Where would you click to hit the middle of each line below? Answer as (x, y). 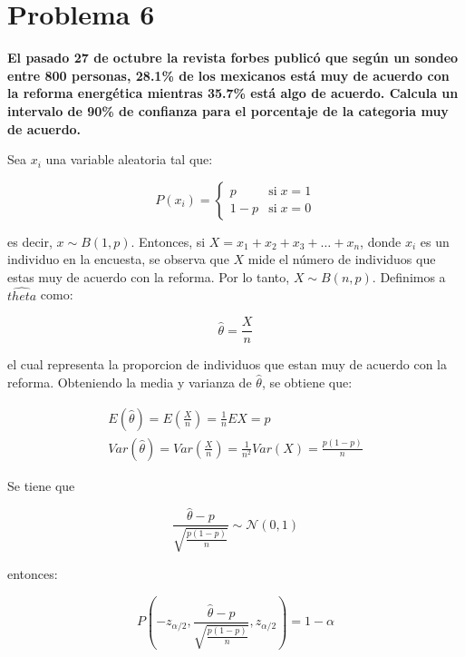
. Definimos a (409, 276)
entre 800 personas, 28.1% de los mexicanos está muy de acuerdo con (228, 75)
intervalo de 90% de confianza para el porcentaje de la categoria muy (228, 110)
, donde (381, 241)
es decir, (30, 241)
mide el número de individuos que (342, 259)
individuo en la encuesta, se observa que (118, 259)
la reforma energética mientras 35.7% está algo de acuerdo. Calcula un (233, 93)
